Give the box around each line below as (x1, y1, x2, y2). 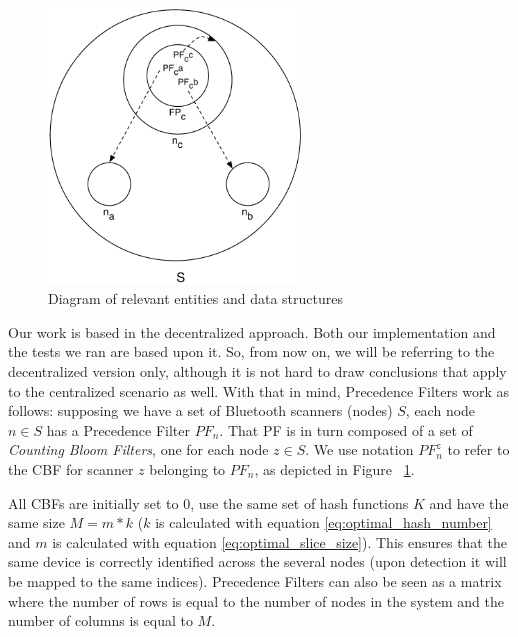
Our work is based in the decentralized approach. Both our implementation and (8, 321, 496, 342)
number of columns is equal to (8, 610, 193, 631)
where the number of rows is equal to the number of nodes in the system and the (8, 590, 504, 611)
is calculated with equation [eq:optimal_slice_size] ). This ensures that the (52, 531, 507, 552)
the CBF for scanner (8, 458, 134, 479)
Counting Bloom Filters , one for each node (8, 439, 269, 460)
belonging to (149, 458, 226, 479)
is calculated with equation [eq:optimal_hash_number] (155, 512, 492, 533)
